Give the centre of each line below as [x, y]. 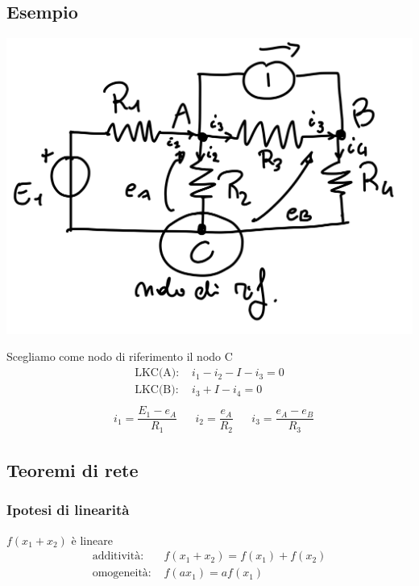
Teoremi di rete [73, 470]
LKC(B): [157, 390]
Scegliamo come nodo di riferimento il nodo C [120, 356]
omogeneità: [122, 573]
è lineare [92, 540]
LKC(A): [157, 373]
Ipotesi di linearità [68, 510]
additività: [118, 557]
